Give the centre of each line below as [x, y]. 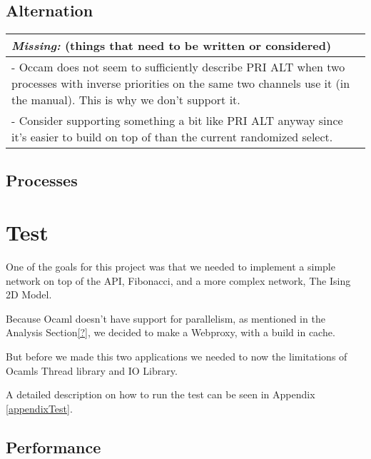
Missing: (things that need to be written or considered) [172, 46]
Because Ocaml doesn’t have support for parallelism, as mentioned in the [166, 318]
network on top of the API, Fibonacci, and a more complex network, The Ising [178, 280]
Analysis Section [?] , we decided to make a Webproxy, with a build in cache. [171, 332]
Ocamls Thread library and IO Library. [92, 370]
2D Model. [29, 294]
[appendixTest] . [39, 408]
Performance [54, 447]
